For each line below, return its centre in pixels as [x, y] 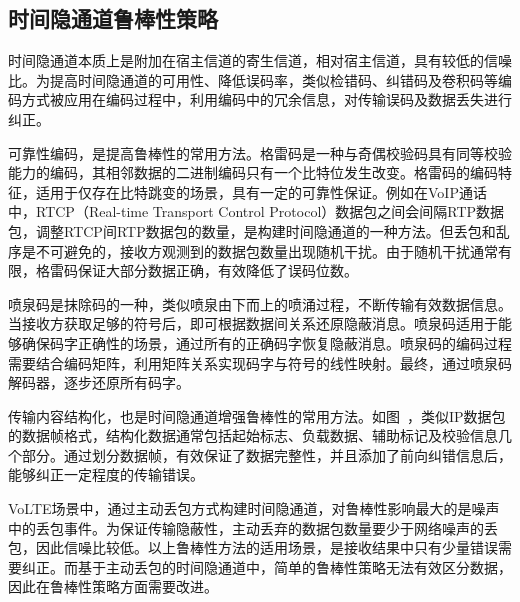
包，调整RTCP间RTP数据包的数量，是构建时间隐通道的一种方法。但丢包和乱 [259, 230]
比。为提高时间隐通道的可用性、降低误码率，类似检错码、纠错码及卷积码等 [253, 79]
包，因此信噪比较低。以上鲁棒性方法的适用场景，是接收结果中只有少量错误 [253, 547]
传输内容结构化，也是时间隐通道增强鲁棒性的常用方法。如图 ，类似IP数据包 [257, 415]
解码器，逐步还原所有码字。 [99, 382]
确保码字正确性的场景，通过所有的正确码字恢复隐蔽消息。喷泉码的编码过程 [266, 342]
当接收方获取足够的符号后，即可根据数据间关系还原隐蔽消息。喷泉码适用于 [253, 323]
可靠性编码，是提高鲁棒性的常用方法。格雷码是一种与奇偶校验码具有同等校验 [260, 152]
